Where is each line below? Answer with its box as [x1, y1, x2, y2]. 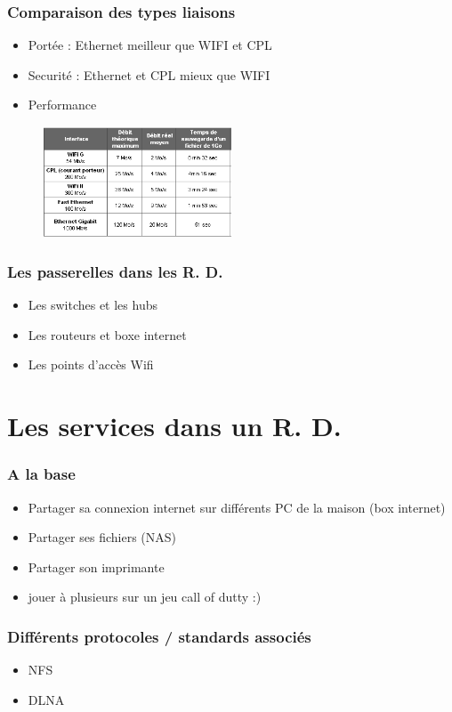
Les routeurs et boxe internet [28, 325, 187, 344]
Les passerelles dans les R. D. [7, 260, 223, 282]
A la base [7, 463, 76, 485]
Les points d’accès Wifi [28, 355, 154, 374]
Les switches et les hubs [28, 295, 157, 314]
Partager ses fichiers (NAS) [28, 528, 176, 546]
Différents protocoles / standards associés [7, 625, 311, 647]
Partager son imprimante [28, 557, 165, 576]
